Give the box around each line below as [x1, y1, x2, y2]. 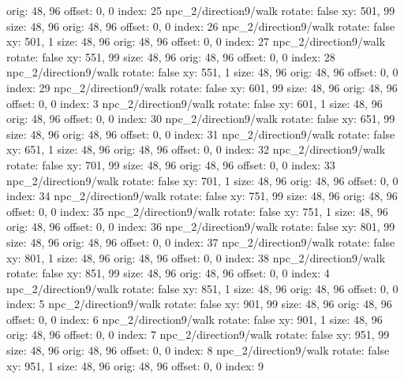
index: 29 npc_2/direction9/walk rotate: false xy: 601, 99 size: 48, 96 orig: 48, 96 [6, 79, 398, 95]
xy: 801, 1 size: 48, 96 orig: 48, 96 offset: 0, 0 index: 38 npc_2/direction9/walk [6, 249, 386, 266]
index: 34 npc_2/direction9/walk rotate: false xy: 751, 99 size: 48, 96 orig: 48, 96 [6, 188, 398, 204]
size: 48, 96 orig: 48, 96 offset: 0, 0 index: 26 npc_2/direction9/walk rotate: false [6, 17, 395, 34]
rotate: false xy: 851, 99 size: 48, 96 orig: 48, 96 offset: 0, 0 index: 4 [6, 265, 330, 281]
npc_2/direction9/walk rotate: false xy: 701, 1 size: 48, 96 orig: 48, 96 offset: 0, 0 [6, 172, 398, 188]
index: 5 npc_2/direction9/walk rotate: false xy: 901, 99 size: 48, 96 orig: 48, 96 [6, 295, 392, 312]
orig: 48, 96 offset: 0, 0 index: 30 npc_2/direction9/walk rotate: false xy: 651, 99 [6, 110, 395, 127]
